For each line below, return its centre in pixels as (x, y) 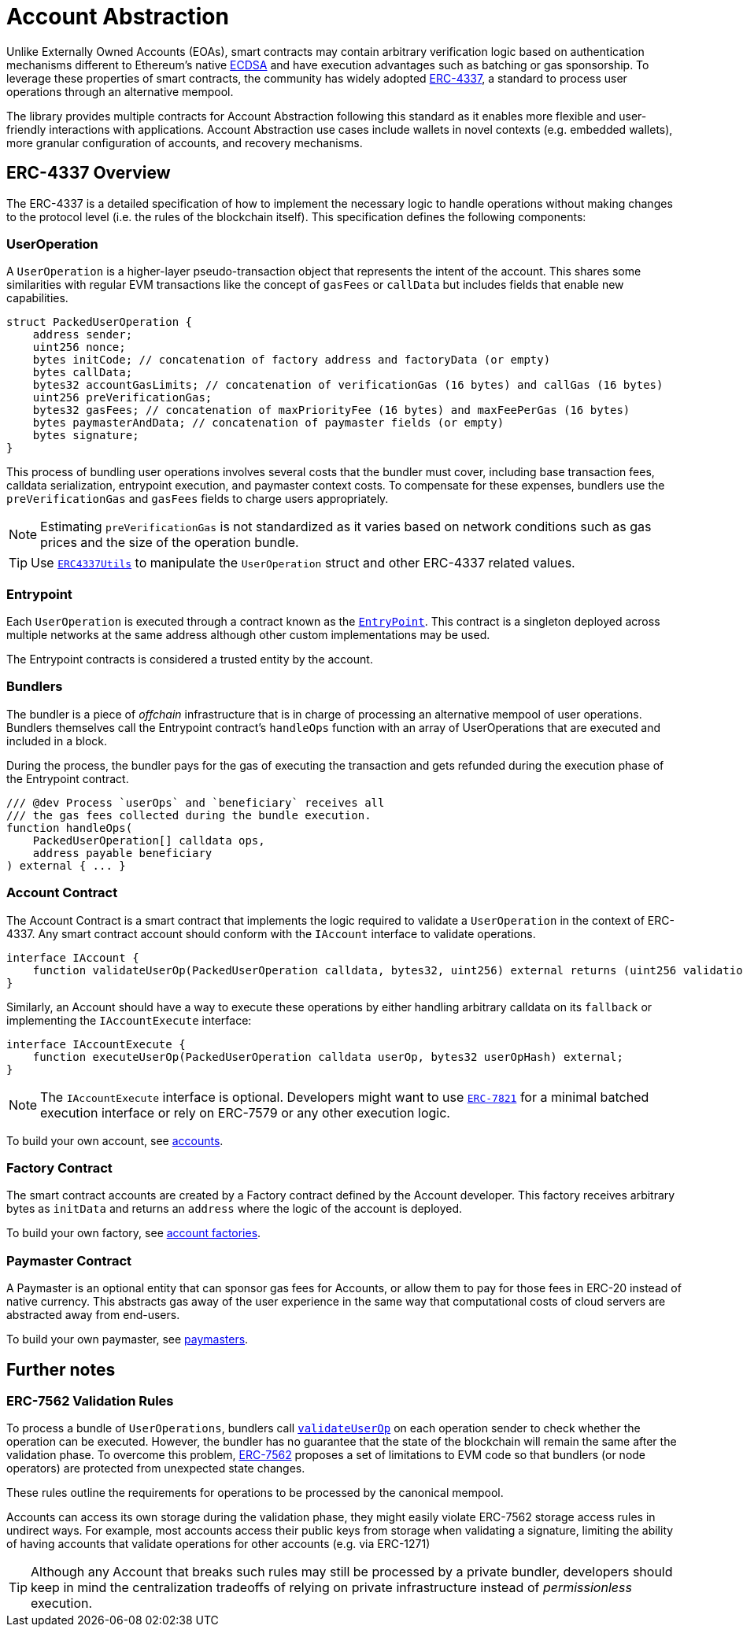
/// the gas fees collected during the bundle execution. (189, 815)
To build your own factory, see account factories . (134, 1233)
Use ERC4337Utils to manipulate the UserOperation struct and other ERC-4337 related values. (303, 563)
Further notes (61, 1369)
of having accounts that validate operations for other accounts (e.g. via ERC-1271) (218, 1544)
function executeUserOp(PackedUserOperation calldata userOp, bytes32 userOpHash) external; (328, 1057)
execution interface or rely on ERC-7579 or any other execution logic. (245, 1112)
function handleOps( (70, 828)
